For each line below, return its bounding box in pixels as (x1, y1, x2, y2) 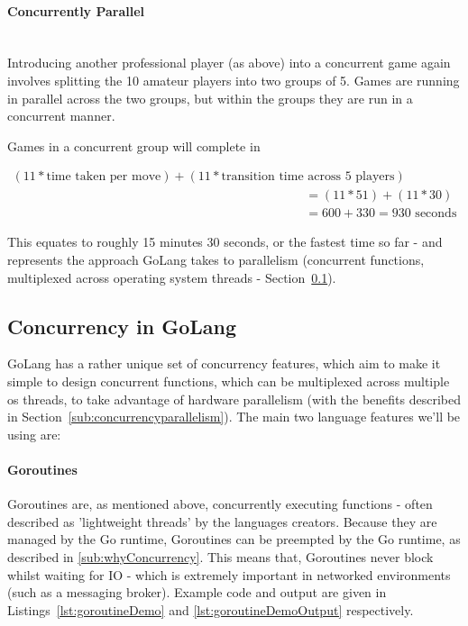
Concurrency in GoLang (7, 312, 236, 340)
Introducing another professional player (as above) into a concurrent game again (7, 53, 451, 72)
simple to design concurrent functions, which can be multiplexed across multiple (7, 372, 450, 391)
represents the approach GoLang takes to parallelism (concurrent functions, (7, 250, 425, 269)
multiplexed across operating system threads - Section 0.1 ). (7, 268, 336, 286)
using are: (7, 424, 61, 443)
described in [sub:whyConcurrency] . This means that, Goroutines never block (7, 547, 434, 566)
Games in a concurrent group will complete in (7, 136, 261, 155)
